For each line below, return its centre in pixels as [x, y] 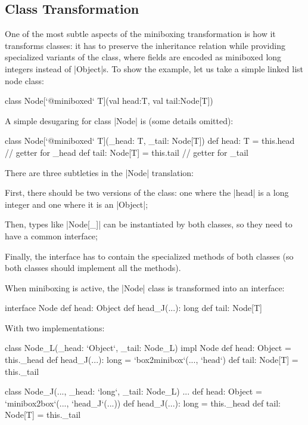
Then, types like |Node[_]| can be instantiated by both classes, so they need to [149, 224]
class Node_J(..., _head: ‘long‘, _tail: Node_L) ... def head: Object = [133, 391]
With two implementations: [55, 327]
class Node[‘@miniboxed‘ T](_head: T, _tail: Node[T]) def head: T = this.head [150, 141]
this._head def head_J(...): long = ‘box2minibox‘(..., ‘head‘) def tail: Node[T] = [152, 360]
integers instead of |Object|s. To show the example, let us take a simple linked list [154, 68]
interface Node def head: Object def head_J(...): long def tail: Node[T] [133, 308]
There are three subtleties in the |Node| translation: [99, 172]
